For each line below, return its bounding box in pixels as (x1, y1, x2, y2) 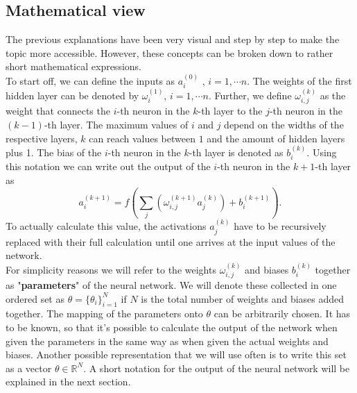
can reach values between (89, 131, 195, 145)
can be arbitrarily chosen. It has (214, 306, 351, 321)
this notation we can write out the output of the (6, 159, 211, 174)
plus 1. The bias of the (6, 145, 102, 160)
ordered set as (6, 291, 64, 306)
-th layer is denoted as (189, 145, 284, 160)
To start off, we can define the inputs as (6, 73, 175, 87)
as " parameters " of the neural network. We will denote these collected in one (6, 278, 337, 292)
